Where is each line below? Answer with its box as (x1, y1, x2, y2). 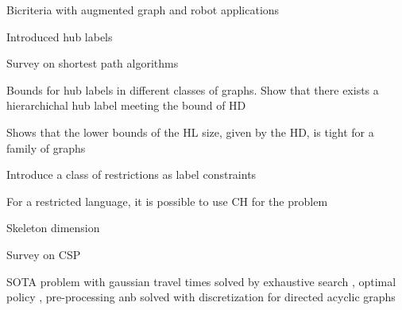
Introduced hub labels (6, 28, 113, 45)
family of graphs (6, 139, 86, 156)
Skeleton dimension (6, 219, 100, 236)
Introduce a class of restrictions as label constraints (6, 166, 257, 183)
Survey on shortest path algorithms (6, 55, 179, 72)
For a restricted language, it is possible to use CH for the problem (6, 192, 328, 209)
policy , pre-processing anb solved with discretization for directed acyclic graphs (6, 289, 396, 305)
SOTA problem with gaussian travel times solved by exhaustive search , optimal (6, 273, 396, 289)
